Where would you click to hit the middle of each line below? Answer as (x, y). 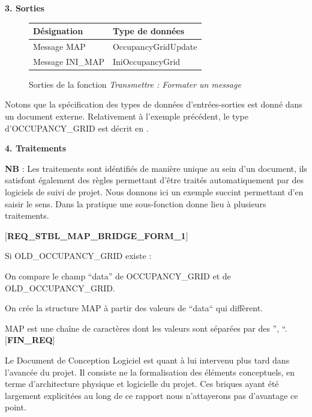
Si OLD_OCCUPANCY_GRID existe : (78, 256)
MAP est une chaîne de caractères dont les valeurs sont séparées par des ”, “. (146, 328)
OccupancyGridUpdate (155, 46)
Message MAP (59, 46)
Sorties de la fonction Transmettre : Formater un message (135, 84)
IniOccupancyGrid (146, 61)
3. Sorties (25, 8)
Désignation (58, 31)
